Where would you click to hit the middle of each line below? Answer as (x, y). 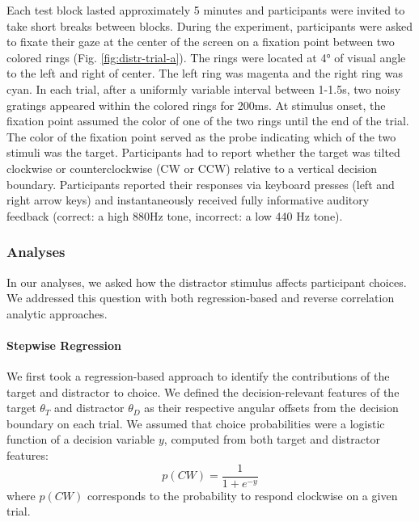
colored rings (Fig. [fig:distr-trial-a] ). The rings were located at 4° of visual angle (206, 57)
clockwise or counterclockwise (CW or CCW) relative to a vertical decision (192, 168)
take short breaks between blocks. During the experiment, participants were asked (210, 25)
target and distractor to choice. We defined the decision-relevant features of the (203, 391)
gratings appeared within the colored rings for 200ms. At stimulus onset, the (196, 105)
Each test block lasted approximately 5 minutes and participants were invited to (206, 10)
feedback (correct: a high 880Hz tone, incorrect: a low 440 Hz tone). (175, 215)
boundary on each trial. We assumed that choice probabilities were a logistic (196, 423)
